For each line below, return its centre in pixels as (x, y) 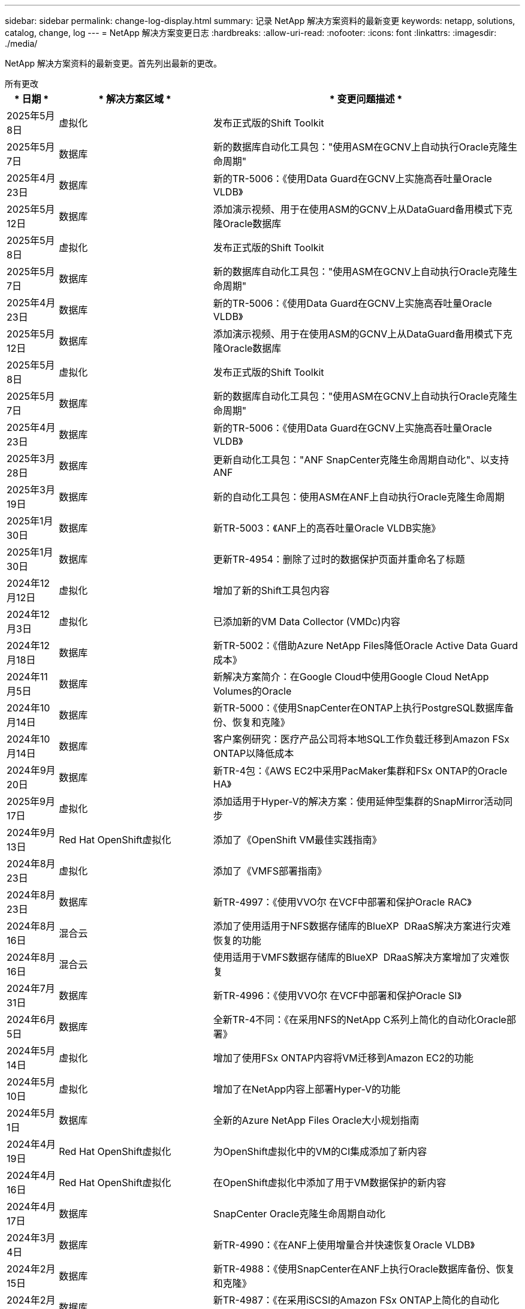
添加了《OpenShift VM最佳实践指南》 (297, 840)
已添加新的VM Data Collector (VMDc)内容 (307, 622)
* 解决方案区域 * (135, 99)
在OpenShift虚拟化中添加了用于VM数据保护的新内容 (330, 1183)
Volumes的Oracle (252, 691)
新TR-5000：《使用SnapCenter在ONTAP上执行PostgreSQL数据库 (359, 708)
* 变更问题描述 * (366, 99)
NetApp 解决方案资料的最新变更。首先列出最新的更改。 (114, 63)
